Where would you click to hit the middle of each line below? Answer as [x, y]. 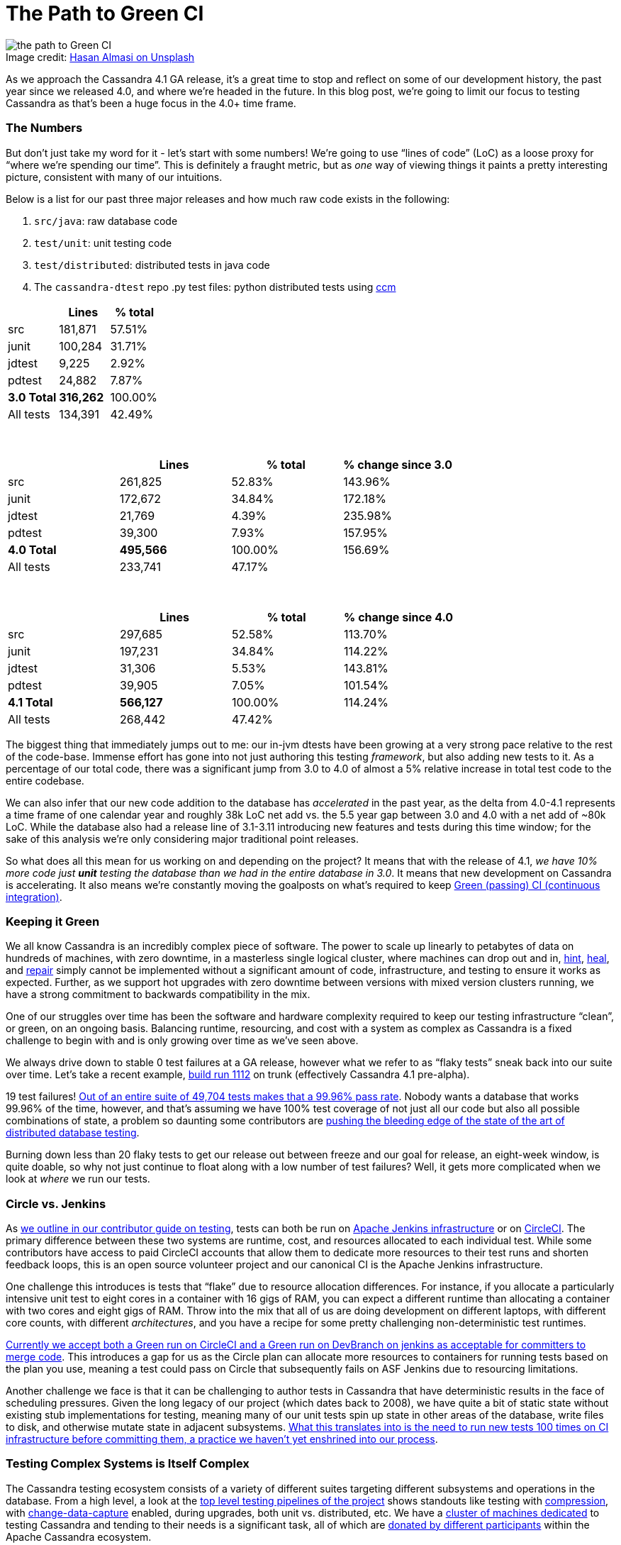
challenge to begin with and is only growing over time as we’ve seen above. [182, 1041]
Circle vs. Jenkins [56, 1203]
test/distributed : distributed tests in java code [152, 265]
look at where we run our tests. [78, 1179]
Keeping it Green [53, 921]
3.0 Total [32, 397]
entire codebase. [45, 780]
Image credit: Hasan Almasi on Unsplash [100, 57]
